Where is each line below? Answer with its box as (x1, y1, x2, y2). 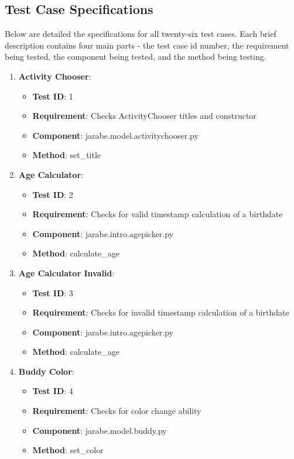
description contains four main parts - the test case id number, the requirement (5, 39, 289, 51)
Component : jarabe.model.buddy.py (32, 424, 167, 436)
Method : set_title (32, 149, 101, 161)
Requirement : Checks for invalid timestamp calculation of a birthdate (32, 306, 289, 318)
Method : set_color (32, 444, 104, 456)
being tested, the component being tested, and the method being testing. (5, 50, 266, 63)
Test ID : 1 (32, 90, 73, 102)
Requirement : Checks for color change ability (32, 405, 201, 417)
